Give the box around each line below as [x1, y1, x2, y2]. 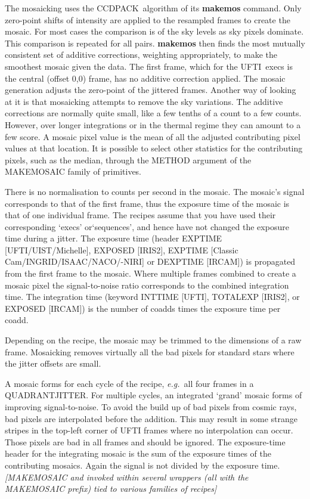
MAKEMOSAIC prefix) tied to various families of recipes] [5, 482, 217, 495]
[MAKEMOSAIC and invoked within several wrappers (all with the [5, 470, 249, 483]
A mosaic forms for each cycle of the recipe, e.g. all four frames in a [5, 377, 254, 389]
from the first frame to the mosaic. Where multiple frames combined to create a [5, 267, 296, 280]
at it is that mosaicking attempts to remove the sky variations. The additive [5, 95, 283, 107]
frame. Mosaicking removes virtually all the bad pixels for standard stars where [5, 345, 294, 358]
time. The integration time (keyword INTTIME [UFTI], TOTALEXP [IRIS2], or [5, 290, 300, 303]
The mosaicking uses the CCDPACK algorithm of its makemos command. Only [5, 2, 302, 14]
